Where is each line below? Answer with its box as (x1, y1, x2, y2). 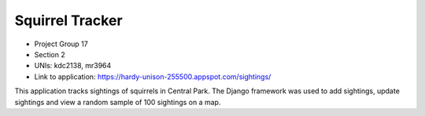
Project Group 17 (34, 39, 88, 49)
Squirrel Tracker (14, 12, 123, 29)
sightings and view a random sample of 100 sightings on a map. (14, 97, 221, 107)
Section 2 (34, 49, 66, 59)
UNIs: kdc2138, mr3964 (34, 61, 112, 71)
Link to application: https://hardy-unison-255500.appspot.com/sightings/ (34, 71, 272, 82)
